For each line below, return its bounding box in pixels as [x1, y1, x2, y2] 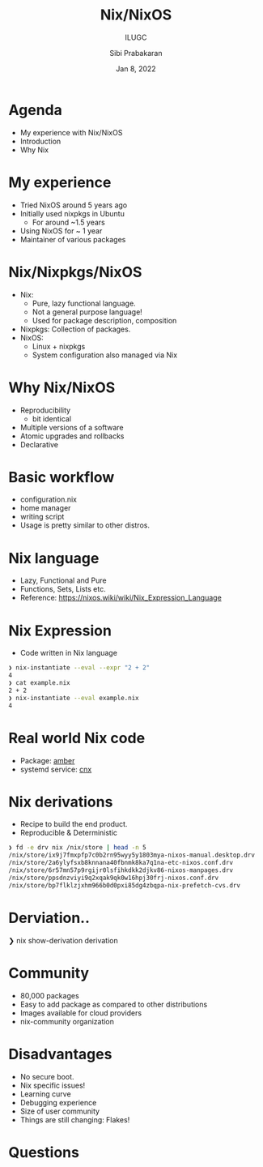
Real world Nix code [8, 729, 146, 747]
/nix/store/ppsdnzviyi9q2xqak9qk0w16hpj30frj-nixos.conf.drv [8, 874, 219, 882]
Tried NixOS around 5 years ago [19, 200, 128, 210]
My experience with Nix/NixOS [19, 127, 123, 137]
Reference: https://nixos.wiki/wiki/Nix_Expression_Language [19, 593, 223, 603]
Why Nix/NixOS [8, 378, 116, 396]
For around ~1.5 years [32, 217, 105, 227]
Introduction [19, 136, 62, 146]
